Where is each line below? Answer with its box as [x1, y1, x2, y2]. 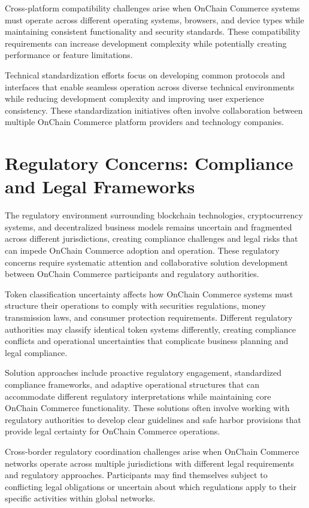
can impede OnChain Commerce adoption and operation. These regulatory [5, 244, 280, 257]
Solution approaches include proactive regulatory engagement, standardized [5, 366, 281, 379]
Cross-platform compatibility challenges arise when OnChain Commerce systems [5, 2, 300, 14]
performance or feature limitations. [5, 48, 133, 61]
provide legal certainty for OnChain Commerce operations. [5, 425, 220, 437]
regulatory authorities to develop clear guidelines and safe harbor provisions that [5, 413, 301, 425]
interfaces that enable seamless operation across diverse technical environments [5, 80, 295, 93]
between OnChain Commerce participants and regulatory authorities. [5, 267, 259, 280]
